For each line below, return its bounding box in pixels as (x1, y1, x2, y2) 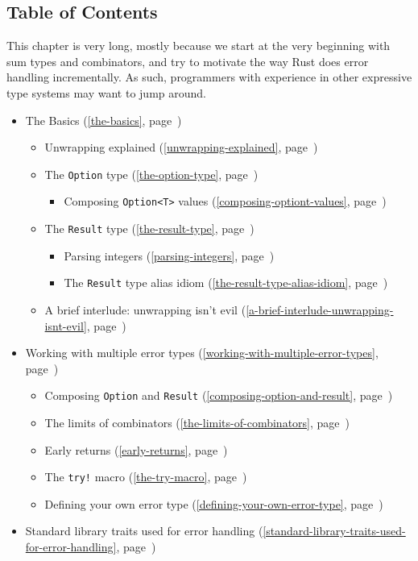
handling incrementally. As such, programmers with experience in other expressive (6, 69, 412, 85)
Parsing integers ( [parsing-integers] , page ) (64, 247, 275, 264)
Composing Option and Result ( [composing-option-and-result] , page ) (44, 387, 393, 404)
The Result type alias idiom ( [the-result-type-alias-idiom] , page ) (64, 274, 388, 291)
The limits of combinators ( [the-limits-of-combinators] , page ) (44, 414, 350, 431)
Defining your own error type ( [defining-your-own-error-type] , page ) (44, 495, 383, 512)
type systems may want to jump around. (6, 84, 206, 101)
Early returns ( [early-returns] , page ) (44, 441, 228, 458)
